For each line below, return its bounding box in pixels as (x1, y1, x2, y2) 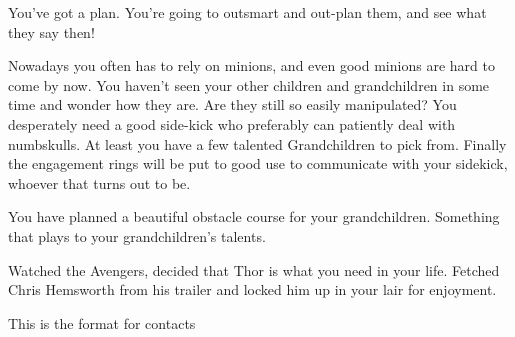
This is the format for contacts (8, 312, 196, 333)
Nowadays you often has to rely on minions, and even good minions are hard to (8, 55, 495, 76)
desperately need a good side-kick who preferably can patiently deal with (8, 113, 456, 134)
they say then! (8, 21, 95, 42)
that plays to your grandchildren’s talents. (8, 225, 266, 246)
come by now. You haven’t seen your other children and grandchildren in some (8, 74, 490, 95)
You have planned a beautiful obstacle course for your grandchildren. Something (8, 206, 500, 227)
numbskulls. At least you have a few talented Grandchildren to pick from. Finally (8, 133, 507, 154)
